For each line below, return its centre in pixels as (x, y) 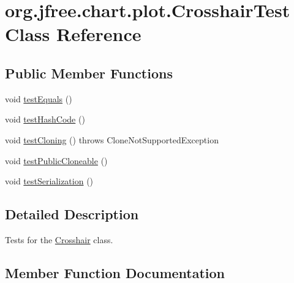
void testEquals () (39, 98)
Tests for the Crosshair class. (59, 239)
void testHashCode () (45, 119)
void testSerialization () (49, 181)
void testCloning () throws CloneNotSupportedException (112, 139)
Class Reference (73, 34)
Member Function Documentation (115, 272)
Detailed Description (72, 214)
